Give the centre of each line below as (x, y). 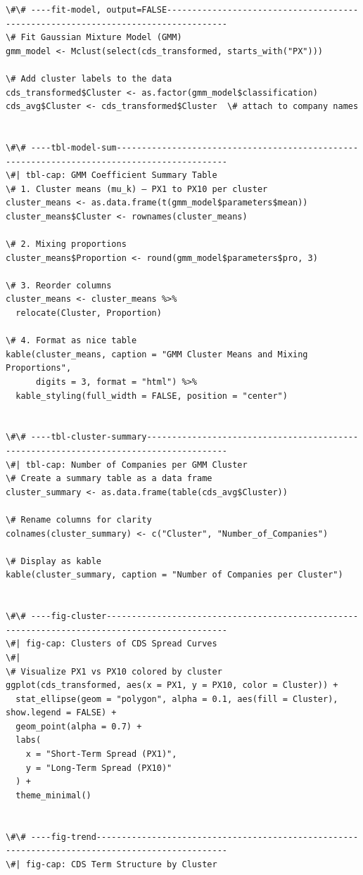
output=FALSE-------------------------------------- (233, 10)
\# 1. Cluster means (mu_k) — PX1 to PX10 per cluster (137, 189)
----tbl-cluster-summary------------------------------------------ (195, 437)
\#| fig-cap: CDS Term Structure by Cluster (112, 864)
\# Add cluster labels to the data (89, 78)
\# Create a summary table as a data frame (109, 479)
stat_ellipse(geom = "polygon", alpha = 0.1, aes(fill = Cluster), (177, 699)
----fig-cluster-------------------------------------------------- (195, 617)
